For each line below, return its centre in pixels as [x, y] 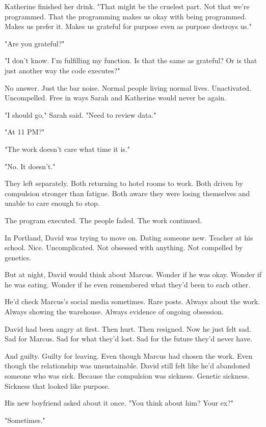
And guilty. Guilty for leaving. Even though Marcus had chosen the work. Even [129, 355]
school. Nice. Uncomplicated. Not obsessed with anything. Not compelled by [124, 247]
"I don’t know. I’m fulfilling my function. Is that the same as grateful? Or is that [131, 60]
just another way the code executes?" [62, 70]
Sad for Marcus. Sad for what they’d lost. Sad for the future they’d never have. [128, 339]
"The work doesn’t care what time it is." [67, 149]
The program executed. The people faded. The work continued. [103, 220]
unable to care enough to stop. [52, 203]
